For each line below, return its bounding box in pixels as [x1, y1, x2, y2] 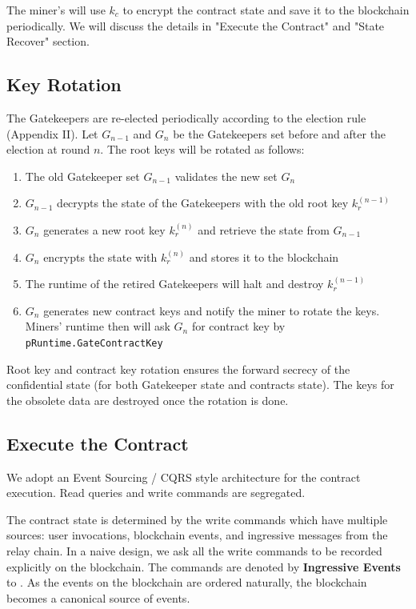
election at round [6, 141, 90, 158]
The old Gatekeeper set [25, 167, 140, 184]
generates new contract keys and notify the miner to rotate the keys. [43, 302, 380, 319]
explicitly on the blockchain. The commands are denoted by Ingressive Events [6, 558, 401, 575]
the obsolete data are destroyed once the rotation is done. [6, 391, 289, 408]
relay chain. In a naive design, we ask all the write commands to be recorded [6, 542, 382, 559]
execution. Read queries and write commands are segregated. [6, 484, 306, 501]
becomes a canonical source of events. [6, 589, 190, 606]
